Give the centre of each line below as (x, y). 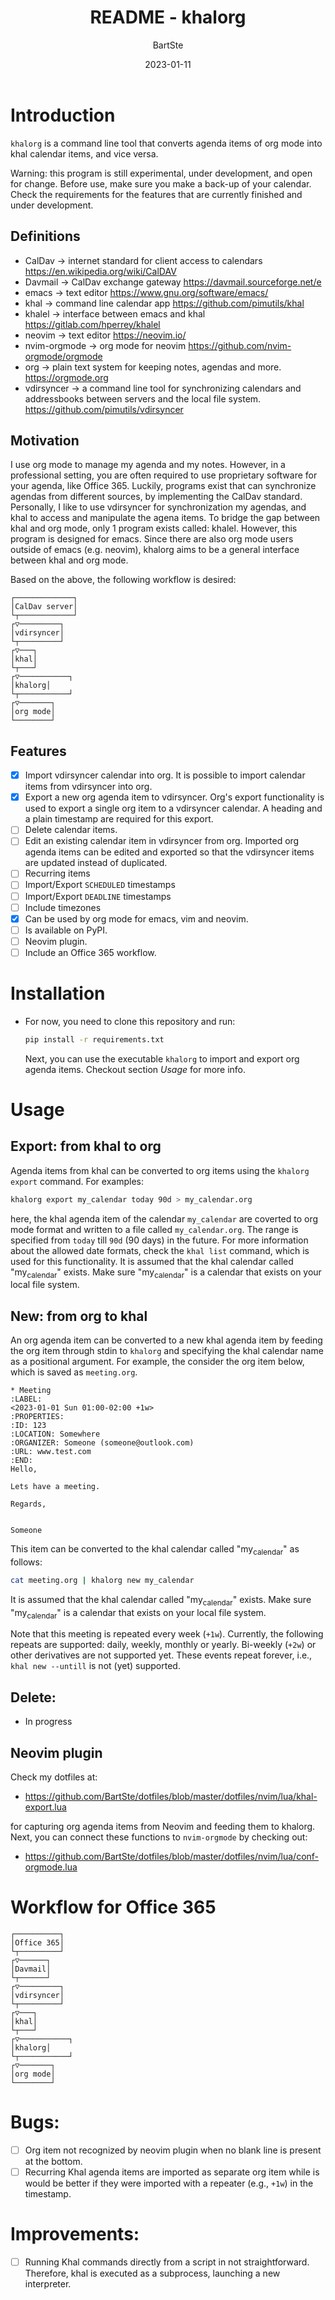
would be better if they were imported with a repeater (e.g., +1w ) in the (169, 2183)
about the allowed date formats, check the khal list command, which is (160, 1250)
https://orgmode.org (66, 377)
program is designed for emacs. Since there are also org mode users (152, 539)
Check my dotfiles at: (54, 1777)
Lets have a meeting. (55, 1487)
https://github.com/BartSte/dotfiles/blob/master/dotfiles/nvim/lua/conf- (172, 1857)
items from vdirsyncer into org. (88, 787)
